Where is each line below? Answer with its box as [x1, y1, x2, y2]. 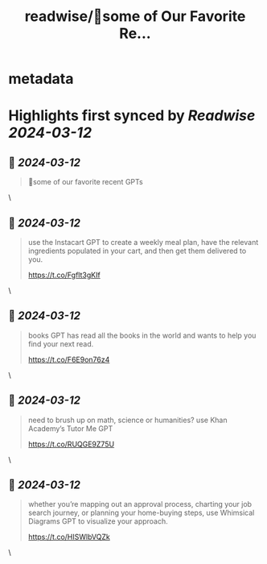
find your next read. [27, 338, 94, 349]
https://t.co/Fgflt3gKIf [27, 270, 101, 280]
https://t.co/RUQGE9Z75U [27, 439, 115, 449]
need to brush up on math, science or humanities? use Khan [27, 415, 228, 425]
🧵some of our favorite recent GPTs [27, 177, 143, 187]
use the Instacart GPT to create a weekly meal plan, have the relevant [27, 238, 259, 247]
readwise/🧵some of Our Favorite [24, 7, 246, 26]
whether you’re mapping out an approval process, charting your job [27, 500, 252, 509]
